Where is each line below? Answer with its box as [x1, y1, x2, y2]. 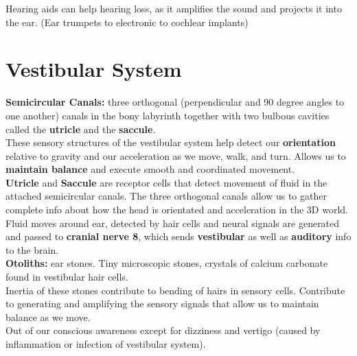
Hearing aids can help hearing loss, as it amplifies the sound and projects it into [5, 1, 342, 15]
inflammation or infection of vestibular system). [5, 337, 206, 351]
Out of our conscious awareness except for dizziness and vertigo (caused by [5, 323, 321, 337]
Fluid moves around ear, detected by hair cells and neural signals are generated [5, 215, 340, 230]
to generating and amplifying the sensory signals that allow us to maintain [5, 296, 319, 311]
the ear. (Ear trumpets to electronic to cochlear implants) [5, 14, 249, 29]
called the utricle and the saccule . [5, 121, 156, 136]
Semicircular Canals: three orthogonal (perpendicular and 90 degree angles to [5, 95, 345, 109]
